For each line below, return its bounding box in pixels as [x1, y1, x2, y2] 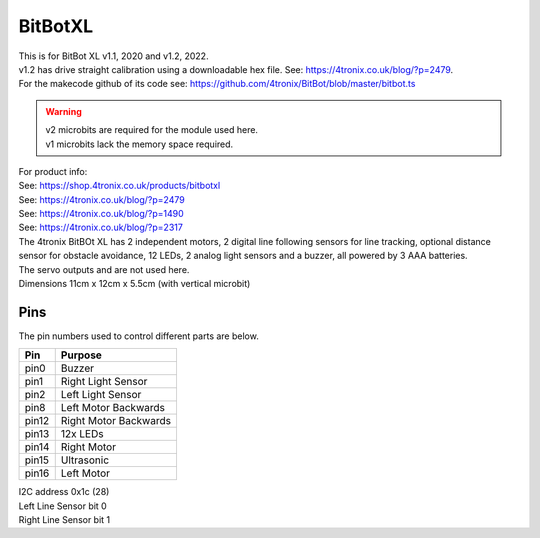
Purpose [60, 348, 102, 362]
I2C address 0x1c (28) [18, 486, 110, 498]
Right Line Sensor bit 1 [18, 514, 111, 526]
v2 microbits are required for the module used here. [45, 124, 259, 136]
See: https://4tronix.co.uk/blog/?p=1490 [18, 208, 184, 220]
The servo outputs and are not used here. [18, 263, 190, 275]
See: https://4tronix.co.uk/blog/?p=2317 [18, 221, 184, 234]
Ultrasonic [60, 453, 110, 467]
